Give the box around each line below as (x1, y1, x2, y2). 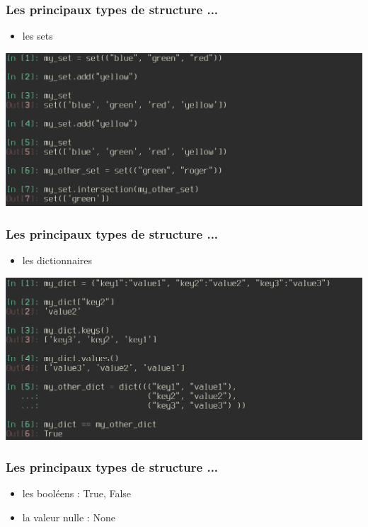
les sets (22, 28, 53, 43)
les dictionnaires (22, 253, 92, 268)
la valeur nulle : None (22, 510, 115, 525)
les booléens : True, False (22, 486, 132, 501)
